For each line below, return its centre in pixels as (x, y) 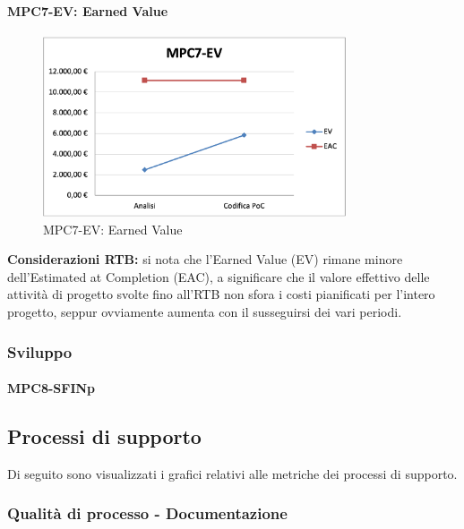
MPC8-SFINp (52, 388)
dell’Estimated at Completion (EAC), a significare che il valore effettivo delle (219, 276)
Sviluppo (40, 351)
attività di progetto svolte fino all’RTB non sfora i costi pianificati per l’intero (221, 294)
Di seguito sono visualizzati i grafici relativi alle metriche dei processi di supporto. (232, 473)
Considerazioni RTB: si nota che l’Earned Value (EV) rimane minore (205, 259)
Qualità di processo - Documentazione (147, 513)
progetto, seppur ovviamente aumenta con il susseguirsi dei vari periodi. (205, 312)
